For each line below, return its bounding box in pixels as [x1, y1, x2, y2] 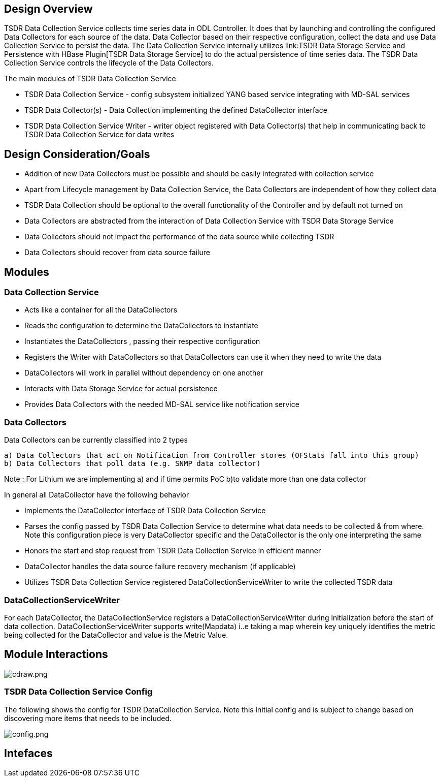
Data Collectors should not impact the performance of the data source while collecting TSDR [24, 232, 334, 241]
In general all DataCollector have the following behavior [4, 490, 189, 499]
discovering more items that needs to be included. [4, 713, 172, 723]
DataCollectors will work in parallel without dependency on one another [24, 368, 263, 378]
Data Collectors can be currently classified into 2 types [4, 435, 188, 445]
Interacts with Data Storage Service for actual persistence [24, 384, 218, 393]
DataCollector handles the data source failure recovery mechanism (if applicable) [24, 562, 296, 571]
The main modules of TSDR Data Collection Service [4, 74, 176, 83]
